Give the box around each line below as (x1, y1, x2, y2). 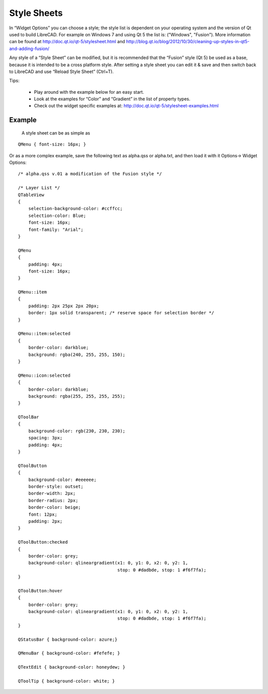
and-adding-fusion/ (9, 45, 50, 52)
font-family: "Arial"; (28, 226, 84, 232)
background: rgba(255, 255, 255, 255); (28, 393, 126, 399)
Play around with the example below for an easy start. (34, 89, 144, 95)
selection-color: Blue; (28, 212, 86, 218)
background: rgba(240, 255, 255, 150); (28, 351, 126, 357)
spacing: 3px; (28, 435, 63, 441)
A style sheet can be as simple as (21, 130, 90, 136)
